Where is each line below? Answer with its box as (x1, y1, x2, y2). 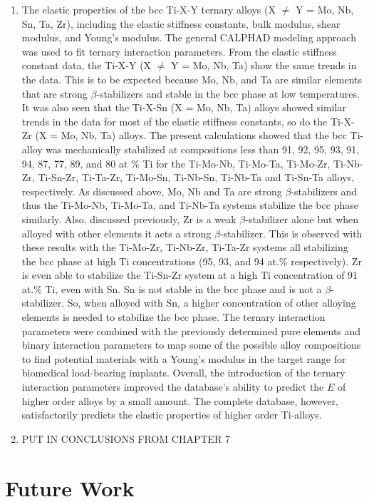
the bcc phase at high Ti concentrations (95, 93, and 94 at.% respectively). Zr (21, 253, 362, 268)
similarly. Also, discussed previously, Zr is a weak (21, 211, 237, 226)
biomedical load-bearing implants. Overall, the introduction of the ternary (21, 365, 345, 380)
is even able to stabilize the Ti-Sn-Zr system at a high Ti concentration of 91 (21, 267, 358, 282)
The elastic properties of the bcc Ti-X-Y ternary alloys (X (21, 2, 276, 16)
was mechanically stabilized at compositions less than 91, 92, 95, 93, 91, (46, 141, 360, 156)
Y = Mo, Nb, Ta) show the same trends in (171, 58, 357, 73)
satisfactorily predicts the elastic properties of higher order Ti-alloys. (21, 407, 322, 422)
